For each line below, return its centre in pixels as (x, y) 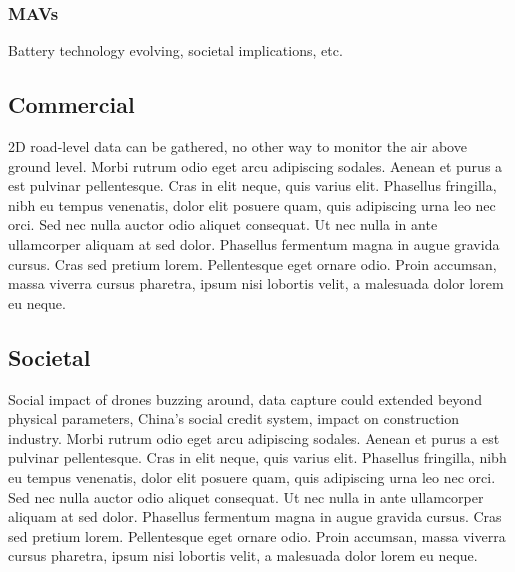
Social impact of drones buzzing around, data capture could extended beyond (245, 398)
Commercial (71, 104)
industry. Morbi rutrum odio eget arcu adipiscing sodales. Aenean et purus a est (254, 437)
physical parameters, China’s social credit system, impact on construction (234, 418)
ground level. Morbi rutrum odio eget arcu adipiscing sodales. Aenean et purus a (255, 165)
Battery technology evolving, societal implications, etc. (175, 50)
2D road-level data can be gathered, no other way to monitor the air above (237, 146)
